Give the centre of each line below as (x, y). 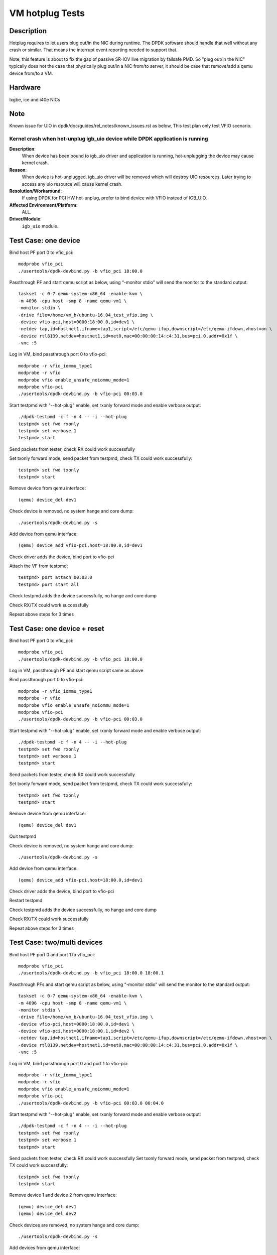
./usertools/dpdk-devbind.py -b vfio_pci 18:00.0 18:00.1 (91, 973)
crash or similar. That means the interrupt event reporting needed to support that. (93, 50)
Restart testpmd (26, 901)
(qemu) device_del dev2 (47, 1214)
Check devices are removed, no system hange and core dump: (74, 1225)
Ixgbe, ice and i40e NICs (35, 99)
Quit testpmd (23, 836)
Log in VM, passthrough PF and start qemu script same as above (76, 671)
